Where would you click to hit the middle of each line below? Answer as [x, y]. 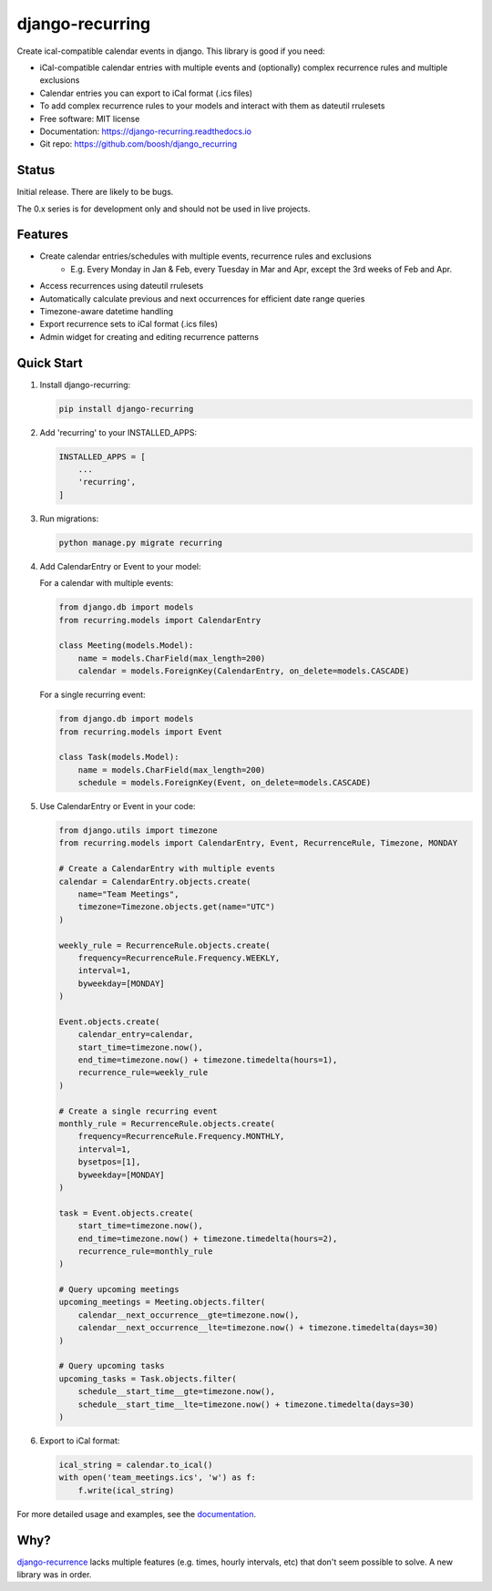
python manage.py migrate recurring [141, 543]
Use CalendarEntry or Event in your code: [118, 806]
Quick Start [50, 363]
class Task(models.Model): [119, 757]
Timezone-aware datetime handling [106, 312]
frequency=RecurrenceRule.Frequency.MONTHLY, [181, 1136]
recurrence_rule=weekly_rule [143, 1073]
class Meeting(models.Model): [126, 646]
